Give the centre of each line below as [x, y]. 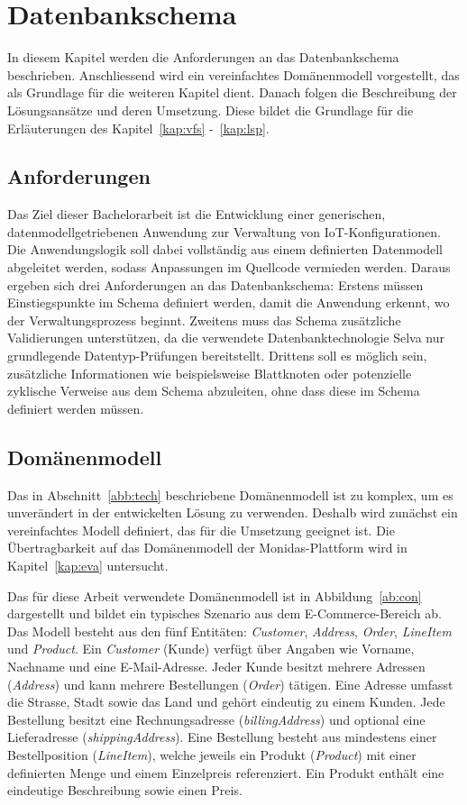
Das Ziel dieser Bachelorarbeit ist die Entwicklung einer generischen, [197, 214]
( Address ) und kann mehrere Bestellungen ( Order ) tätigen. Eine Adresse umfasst [230, 684]
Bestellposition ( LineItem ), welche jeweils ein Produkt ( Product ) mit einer [212, 754]
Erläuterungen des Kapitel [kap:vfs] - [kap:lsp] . [138, 128]
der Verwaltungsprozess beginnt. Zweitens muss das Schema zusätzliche [204, 320]
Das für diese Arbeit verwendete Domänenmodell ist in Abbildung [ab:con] [215, 595]
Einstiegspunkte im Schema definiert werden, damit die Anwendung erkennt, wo [229, 302]
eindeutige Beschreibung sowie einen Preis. [125, 790]
